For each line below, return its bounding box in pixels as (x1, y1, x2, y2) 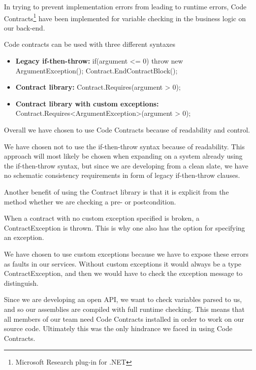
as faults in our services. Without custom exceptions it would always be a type (4, 258, 242, 269)
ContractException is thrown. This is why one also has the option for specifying (4, 222, 245, 233)
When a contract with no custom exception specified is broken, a (4, 213, 199, 223)
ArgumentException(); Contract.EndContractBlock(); (15, 65, 178, 75)
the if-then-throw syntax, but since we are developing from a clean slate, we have (4, 160, 249, 170)
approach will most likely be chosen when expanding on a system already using (4, 151, 243, 161)
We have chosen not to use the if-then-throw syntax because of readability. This (4, 141, 245, 151)
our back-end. (4, 22, 45, 33)
